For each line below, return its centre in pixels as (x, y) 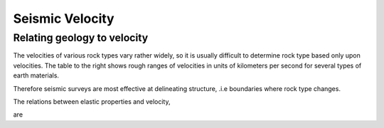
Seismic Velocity (64, 18)
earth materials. (36, 75)
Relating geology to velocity (81, 38)
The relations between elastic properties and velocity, (92, 101)
